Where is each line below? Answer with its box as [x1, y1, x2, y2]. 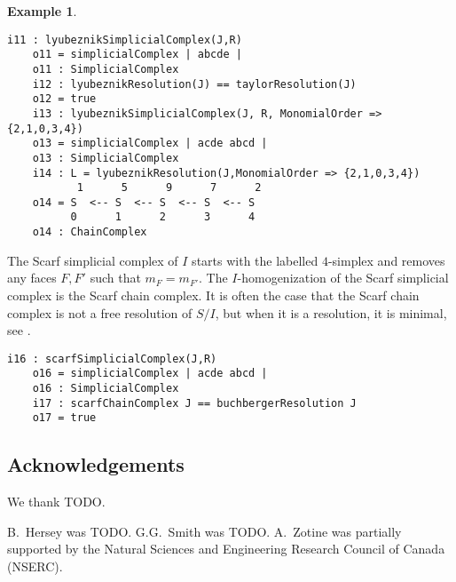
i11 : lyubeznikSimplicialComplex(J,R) [7, 33, 242, 46]
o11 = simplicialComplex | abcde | [32, 48, 242, 61]
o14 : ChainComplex [32, 226, 147, 239]
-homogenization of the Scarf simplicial [237, 268, 449, 287]
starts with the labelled [192, 251, 318, 269]
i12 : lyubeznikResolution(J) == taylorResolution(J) [32, 77, 357, 91]
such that [90, 268, 141, 287]
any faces [7, 268, 57, 287]
